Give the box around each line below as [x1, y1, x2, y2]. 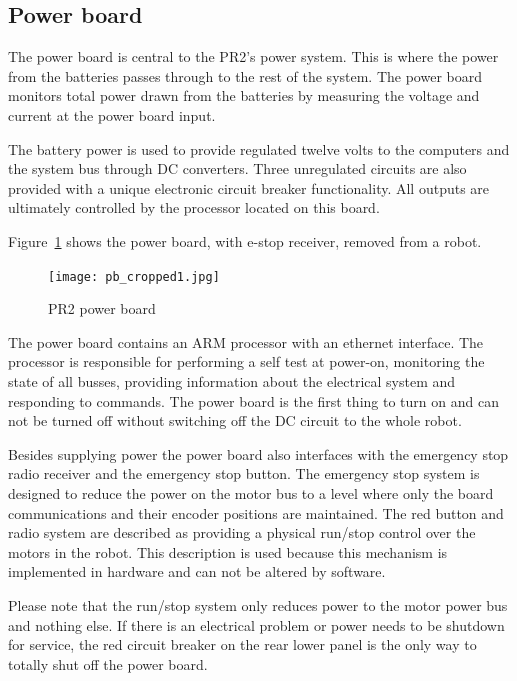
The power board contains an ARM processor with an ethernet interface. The [8, 331, 484, 352]
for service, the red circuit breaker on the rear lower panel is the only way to [8, 634, 477, 655]
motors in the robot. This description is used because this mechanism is [8, 541, 448, 562]
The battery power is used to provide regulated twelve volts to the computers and [8, 138, 510, 159]
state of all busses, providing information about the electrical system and [8, 370, 456, 391]
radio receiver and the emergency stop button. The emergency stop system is [8, 463, 480, 484]
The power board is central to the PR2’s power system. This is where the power [8, 46, 499, 67]
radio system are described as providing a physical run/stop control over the [8, 522, 476, 543]
